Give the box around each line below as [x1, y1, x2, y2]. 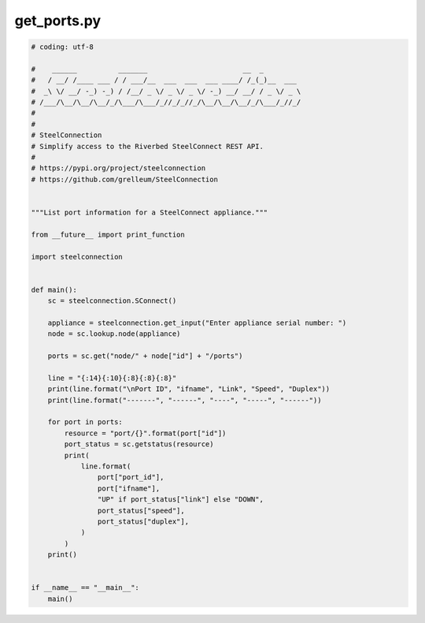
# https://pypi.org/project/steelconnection [31, 164, 206, 173]
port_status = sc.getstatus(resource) [64, 440, 214, 449]
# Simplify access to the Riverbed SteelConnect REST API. [31, 142, 264, 151]
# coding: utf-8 [31, 43, 94, 51]
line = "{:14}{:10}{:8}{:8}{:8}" [47, 373, 177, 382]
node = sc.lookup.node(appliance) [47, 330, 181, 338]
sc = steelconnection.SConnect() [47, 297, 177, 305]
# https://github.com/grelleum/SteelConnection [31, 174, 218, 184]
